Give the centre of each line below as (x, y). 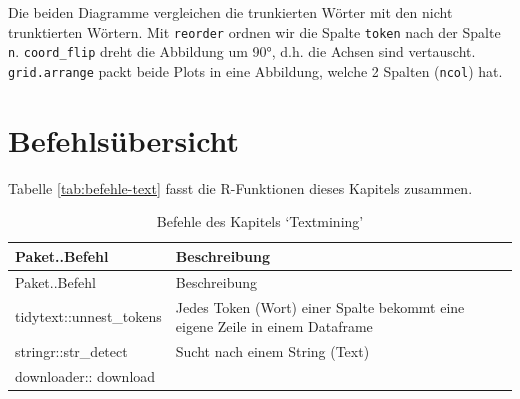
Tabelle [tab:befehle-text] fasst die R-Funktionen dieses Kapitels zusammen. (240, 187)
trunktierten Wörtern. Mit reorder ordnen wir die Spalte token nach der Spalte (254, 31)
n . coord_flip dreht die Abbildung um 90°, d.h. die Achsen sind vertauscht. (242, 51)
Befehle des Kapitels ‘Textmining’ (260, 221)
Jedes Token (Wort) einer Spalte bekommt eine (320, 306)
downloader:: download (85, 375)
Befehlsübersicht (124, 139)
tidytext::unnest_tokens (88, 316)
